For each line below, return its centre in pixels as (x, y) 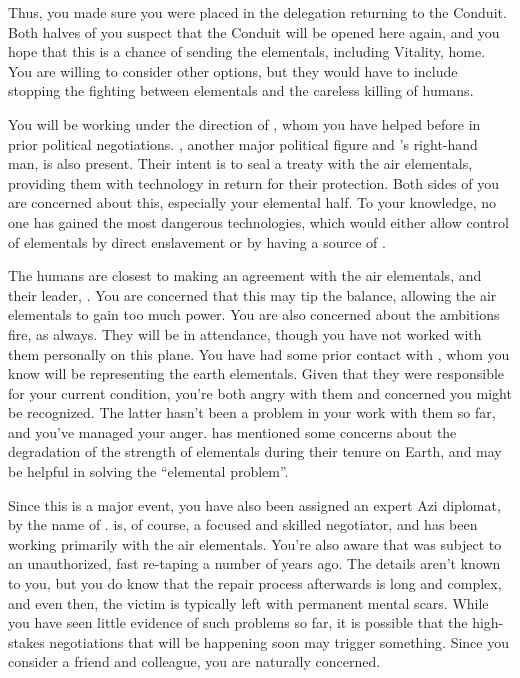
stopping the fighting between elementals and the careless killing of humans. (241, 90)
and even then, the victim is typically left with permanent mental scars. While (248, 602)
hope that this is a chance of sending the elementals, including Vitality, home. (247, 51)
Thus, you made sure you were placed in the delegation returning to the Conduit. (257, 12)
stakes (26, 641)
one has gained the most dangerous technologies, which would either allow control (258, 221)
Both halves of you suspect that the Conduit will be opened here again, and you (254, 31)
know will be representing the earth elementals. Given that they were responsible (256, 373)
